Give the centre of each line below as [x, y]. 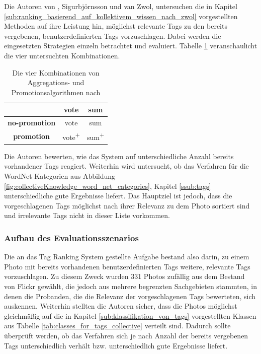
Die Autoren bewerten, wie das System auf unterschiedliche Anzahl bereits [119, 156]
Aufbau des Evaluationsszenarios [71, 237]
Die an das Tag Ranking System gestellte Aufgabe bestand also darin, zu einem [127, 257]
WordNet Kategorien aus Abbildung [60, 175]
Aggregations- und [56, 82]
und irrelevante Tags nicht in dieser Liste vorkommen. [87, 215]
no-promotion [32, 123]
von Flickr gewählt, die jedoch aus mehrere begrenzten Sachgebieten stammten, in [130, 286]
